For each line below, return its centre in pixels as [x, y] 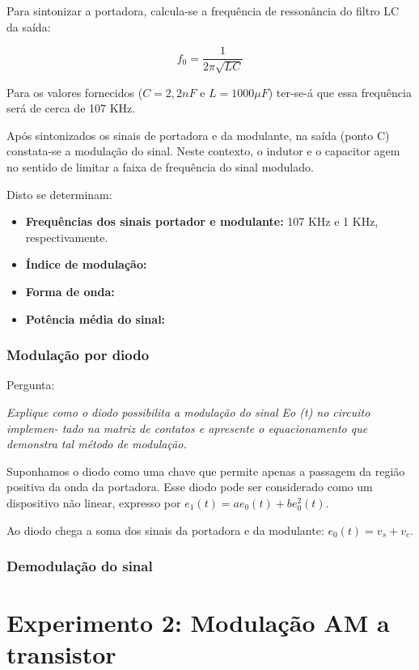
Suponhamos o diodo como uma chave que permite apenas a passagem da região [206, 471]
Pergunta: [31, 385]
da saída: [29, 26]
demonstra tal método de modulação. [97, 444]
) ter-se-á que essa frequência [340, 92]
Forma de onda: [70, 291]
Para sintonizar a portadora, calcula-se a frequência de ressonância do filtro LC [203, 11]
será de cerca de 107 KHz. [71, 108]
